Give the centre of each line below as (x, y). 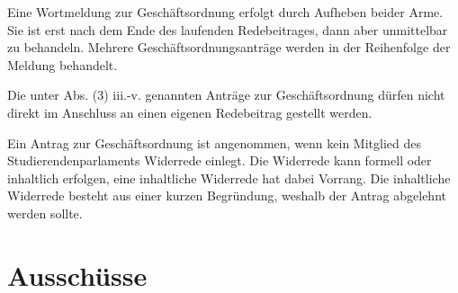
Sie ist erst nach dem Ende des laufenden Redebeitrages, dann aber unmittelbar (228, 29)
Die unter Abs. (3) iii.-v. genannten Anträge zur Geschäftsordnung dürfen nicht (226, 95)
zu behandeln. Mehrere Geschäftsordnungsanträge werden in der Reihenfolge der (229, 47)
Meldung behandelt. (63, 64)
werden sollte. (45, 213)
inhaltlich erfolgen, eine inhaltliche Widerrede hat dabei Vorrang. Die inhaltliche (229, 178)
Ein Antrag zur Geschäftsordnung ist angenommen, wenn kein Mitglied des (215, 142)
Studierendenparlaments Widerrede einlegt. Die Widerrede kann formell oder (220, 160)
